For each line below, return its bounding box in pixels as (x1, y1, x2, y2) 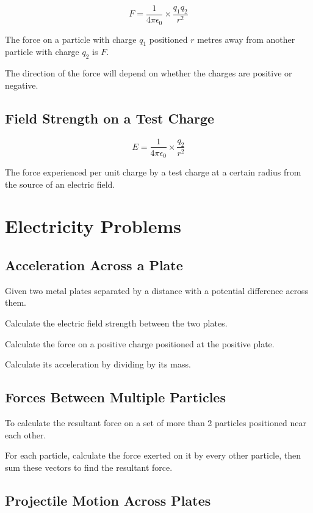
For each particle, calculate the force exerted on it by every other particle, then (5, 449, 301, 462)
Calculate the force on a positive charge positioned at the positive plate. (5, 337, 275, 350)
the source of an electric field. (5, 177, 115, 190)
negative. (5, 78, 38, 91)
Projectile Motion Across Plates (5, 490, 211, 509)
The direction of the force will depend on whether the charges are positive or (5, 67, 292, 79)
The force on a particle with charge (5, 32, 137, 45)
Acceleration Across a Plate (5, 255, 183, 274)
